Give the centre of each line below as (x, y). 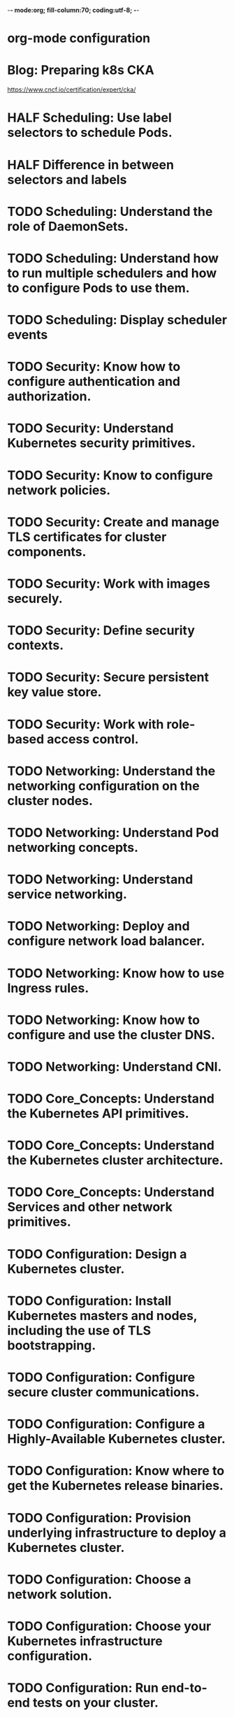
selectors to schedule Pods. (90, 133)
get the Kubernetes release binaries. (115, 1486)
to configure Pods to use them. (98, 288)
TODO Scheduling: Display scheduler (117, 320)
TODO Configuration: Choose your (109, 1626)
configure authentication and (94, 382)
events (28, 335)
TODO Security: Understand (90, 428)
